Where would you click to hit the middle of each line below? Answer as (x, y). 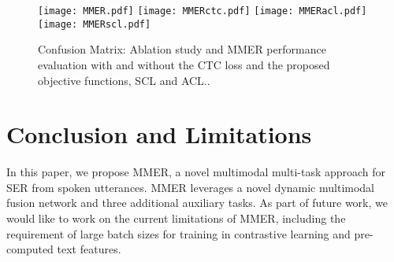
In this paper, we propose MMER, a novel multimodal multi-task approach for (196, 172)
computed (30, 249)
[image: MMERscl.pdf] (95, 24)
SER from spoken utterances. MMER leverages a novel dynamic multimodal (191, 187)
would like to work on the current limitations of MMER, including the (176, 218)
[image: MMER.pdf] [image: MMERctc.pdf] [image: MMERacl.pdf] (203, 11)
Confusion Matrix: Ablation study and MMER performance (182, 49)
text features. (89, 249)
